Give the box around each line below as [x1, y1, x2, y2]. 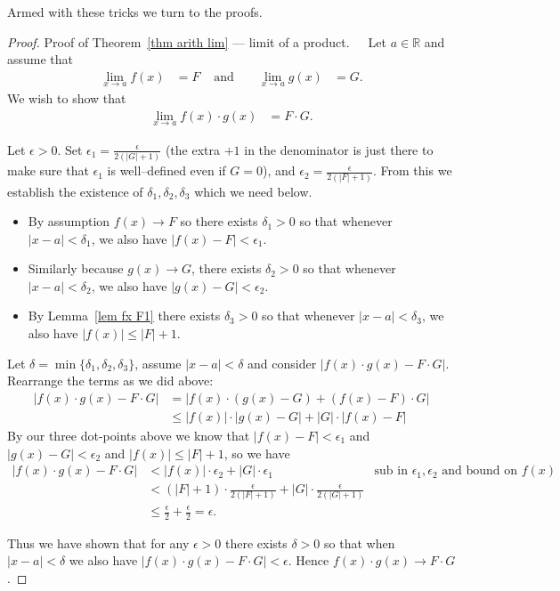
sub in [374, 465, 408, 478]
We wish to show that [7, 89, 126, 108]
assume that [7, 50, 74, 69]
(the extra [165, 140, 221, 158]
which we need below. [194, 182, 312, 200]
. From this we [373, 161, 452, 180]
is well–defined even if [107, 161, 226, 180]
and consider [248, 353, 317, 372]
